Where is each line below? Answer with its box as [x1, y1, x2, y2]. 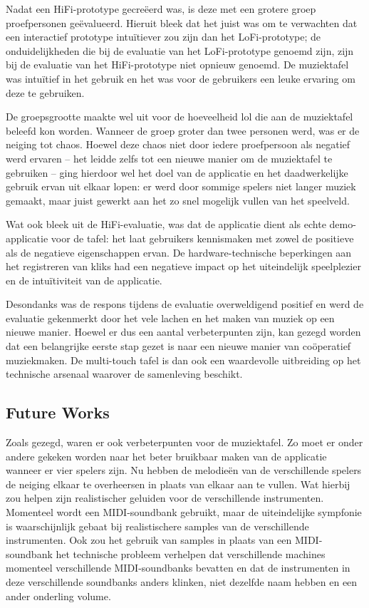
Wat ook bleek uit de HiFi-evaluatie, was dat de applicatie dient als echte [6, 217, 326, 232]
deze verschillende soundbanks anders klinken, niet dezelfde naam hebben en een [6, 574, 358, 589]
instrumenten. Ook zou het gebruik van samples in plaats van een [6, 532, 292, 547]
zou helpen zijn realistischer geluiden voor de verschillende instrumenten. [6, 490, 324, 505]
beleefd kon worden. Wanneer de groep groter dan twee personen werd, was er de [6, 123, 360, 138]
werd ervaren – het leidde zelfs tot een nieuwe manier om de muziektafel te [6, 150, 333, 165]
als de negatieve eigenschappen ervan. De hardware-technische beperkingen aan [6, 244, 352, 259]
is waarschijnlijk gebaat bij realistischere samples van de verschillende [6, 518, 309, 533]
